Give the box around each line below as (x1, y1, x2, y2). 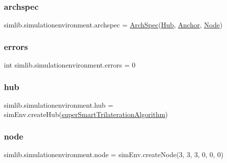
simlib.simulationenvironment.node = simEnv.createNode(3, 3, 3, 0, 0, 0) (4, 149, 224, 160)
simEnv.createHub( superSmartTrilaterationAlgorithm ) (4, 109, 168, 119)
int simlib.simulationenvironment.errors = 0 (4, 60, 136, 70)
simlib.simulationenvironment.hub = (4, 99, 113, 110)
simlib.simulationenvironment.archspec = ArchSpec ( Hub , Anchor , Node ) (4, 20, 223, 30)
